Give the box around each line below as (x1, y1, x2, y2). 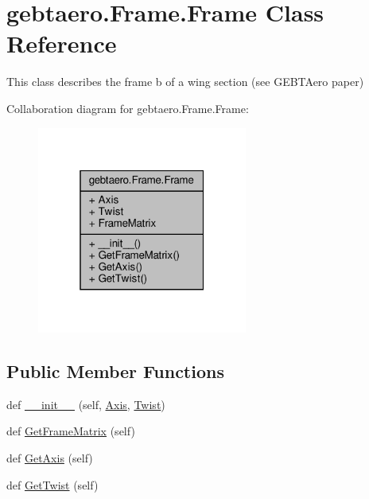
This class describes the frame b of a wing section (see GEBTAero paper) (6, 73, 364, 90)
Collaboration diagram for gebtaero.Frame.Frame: (6, 99, 249, 116)
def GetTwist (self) (6, 476, 99, 493)
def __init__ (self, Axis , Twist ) (6, 396, 165, 412)
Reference (6, 27, 117, 60)
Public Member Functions (6, 358, 224, 383)
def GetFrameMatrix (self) (6, 423, 135, 439)
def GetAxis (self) (6, 449, 93, 466)
